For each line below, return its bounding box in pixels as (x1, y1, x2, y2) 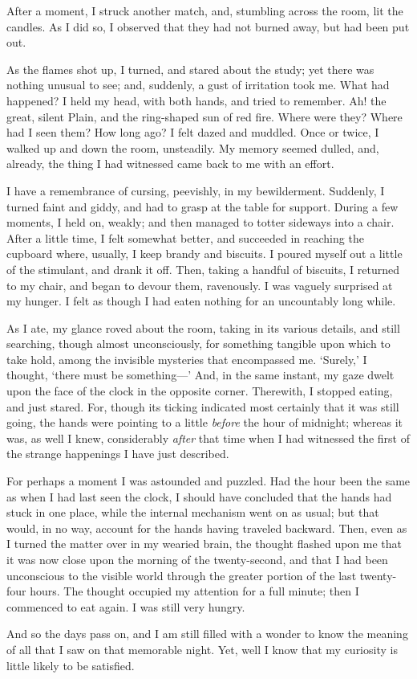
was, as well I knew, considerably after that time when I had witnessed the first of (6, 429, 411, 446)
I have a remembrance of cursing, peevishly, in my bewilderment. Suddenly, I (6, 182, 385, 198)
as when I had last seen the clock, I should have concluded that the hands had (6, 488, 392, 505)
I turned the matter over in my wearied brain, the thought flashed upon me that (6, 535, 403, 552)
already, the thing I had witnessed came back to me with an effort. (6, 155, 334, 172)
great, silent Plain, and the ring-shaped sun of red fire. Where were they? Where (6, 108, 403, 125)
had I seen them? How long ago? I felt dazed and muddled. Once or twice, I (6, 124, 379, 141)
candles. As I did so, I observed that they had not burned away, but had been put (6, 18, 410, 35)
